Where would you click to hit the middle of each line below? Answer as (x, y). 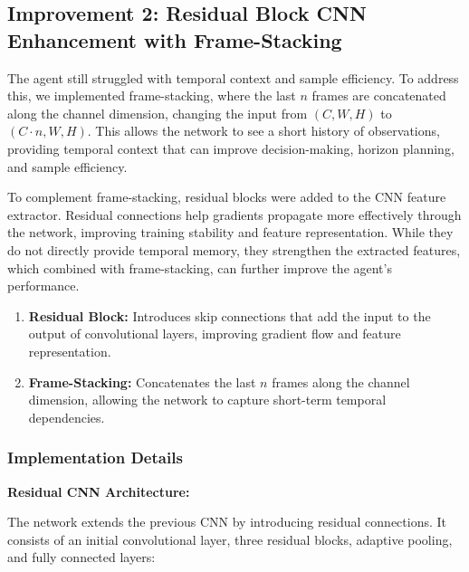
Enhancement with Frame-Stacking (175, 39)
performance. (43, 286)
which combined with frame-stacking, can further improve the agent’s (200, 267)
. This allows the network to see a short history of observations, (263, 131)
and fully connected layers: (81, 557)
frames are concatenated (379, 95)
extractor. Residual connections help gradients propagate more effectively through (234, 214)
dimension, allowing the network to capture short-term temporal (207, 400)
